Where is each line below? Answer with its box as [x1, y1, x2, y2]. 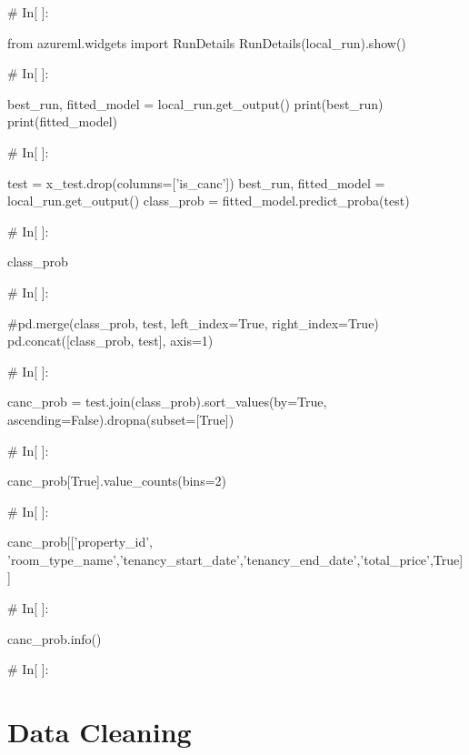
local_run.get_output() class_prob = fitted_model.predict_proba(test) [7, 191, 410, 210]
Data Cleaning [7, 713, 192, 750]
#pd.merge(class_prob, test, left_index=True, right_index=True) [7, 313, 379, 332]
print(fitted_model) [7, 112, 118, 131]
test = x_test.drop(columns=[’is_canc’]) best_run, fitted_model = [7, 173, 385, 192]
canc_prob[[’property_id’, [7, 532, 154, 551]
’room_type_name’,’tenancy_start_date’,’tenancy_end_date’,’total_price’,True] [7, 549, 464, 569]
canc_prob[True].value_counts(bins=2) [7, 471, 226, 490]
